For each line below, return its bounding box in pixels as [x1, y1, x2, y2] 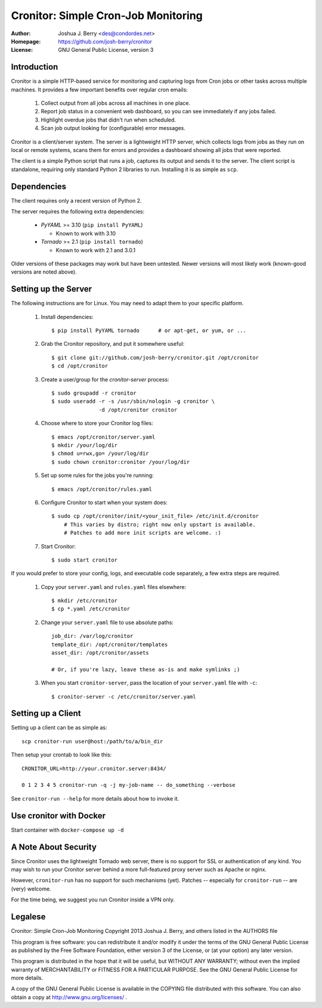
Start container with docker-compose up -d [11, 826, 124, 833]
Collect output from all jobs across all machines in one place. [41, 100, 191, 107]
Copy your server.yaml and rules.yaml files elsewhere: [41, 583, 187, 590]
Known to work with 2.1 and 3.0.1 [55, 246, 136, 253]
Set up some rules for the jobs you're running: [41, 472, 154, 479]
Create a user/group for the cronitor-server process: [41, 376, 169, 383]
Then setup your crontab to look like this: [11, 751, 112, 758]
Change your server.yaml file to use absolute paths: [41, 619, 174, 626]
